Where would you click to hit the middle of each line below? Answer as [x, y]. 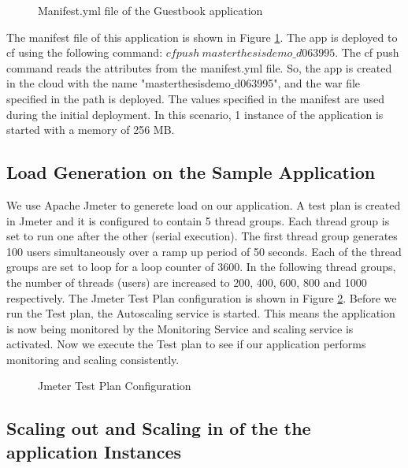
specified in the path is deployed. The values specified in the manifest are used [195, 98]
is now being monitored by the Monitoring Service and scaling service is [180, 328]
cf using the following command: [85, 52]
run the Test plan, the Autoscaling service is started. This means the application [201, 313]
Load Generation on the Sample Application [191, 172]
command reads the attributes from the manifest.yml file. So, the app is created [199, 67]
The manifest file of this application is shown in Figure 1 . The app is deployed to [202, 37]
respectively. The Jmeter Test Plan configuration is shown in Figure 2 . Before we [202, 297]
